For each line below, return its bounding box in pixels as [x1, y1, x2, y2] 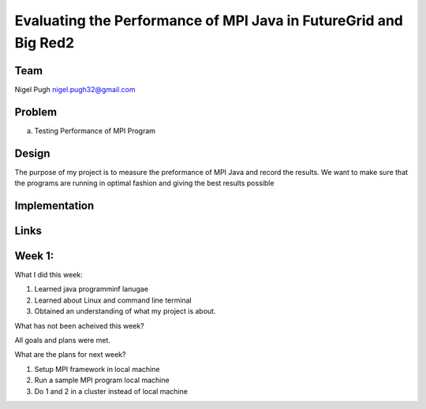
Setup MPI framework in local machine [34, 364, 160, 374]
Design [14, 147, 50, 160]
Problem [14, 105, 58, 118]
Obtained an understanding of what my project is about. [34, 307, 216, 316]
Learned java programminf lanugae [34, 284, 149, 294]
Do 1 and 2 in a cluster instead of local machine [34, 386, 189, 396]
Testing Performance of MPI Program [34, 126, 156, 136]
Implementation [14, 199, 95, 212]
